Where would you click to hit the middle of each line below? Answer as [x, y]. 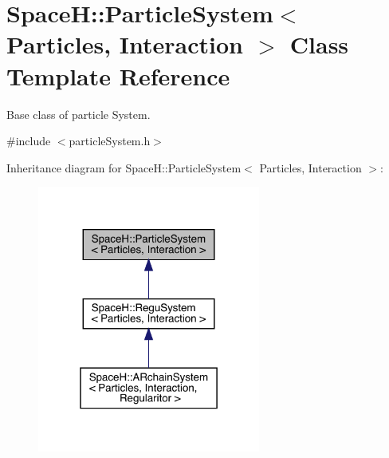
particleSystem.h [110, 141]
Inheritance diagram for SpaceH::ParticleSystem [124, 167]
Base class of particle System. [79, 114]
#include [29, 141]
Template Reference [118, 75]
